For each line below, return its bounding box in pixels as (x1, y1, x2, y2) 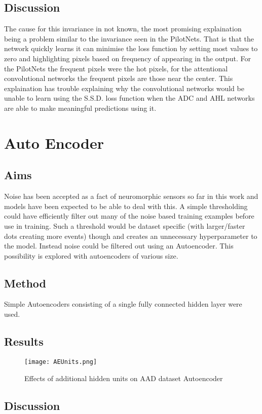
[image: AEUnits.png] (24, 358, 97, 365)
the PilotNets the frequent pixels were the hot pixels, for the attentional (4, 63, 228, 73)
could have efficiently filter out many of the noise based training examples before (4, 211, 254, 221)
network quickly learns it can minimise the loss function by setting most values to (4, 43, 258, 54)
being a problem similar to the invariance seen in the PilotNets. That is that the (4, 33, 254, 44)
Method (4, 275, 46, 291)
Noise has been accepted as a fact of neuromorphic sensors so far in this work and (4, 191, 258, 201)
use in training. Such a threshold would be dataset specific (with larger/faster (4, 220, 245, 231)
